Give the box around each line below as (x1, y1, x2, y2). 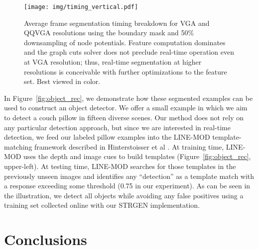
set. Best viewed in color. (24, 76, 101, 86)
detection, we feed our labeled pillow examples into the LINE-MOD (4, 132, 210, 142)
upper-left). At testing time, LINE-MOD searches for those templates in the (4, 161, 236, 171)
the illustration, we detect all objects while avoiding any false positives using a (4, 190, 244, 200)
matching (4, 141, 32, 152)
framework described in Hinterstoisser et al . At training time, (34, 141, 224, 152)
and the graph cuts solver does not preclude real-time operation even (24, 47, 234, 57)
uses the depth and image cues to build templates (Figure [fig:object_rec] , (23, 151, 251, 162)
